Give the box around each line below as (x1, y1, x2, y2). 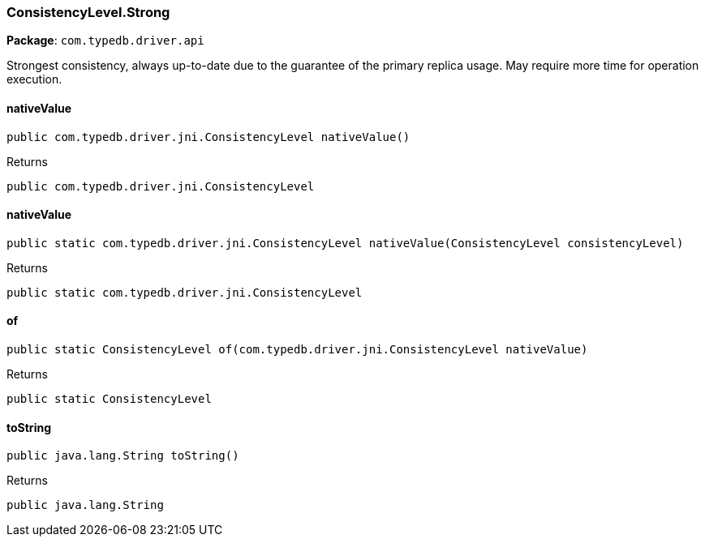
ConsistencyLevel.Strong (6, 4, 170, 20)
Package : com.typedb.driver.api (6, 33, 204, 48)
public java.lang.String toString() (6, 449, 239, 463)
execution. (6, 72, 62, 87)
